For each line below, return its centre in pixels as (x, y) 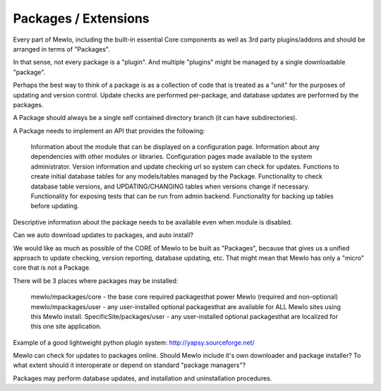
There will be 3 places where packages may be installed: (96, 281)
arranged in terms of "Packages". (62, 49)
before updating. (55, 206)
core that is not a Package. (52, 267)
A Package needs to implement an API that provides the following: (109, 131)
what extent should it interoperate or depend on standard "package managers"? (129, 365)
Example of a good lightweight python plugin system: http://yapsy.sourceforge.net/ (134, 342)
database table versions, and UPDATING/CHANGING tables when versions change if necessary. (170, 186)
